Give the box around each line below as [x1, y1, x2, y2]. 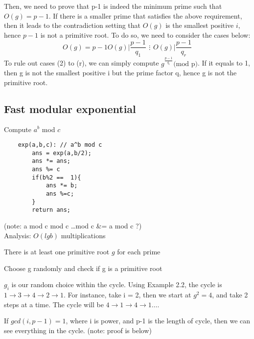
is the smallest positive [165, 20, 234, 30]
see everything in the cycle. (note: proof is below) [4, 325, 152, 335]
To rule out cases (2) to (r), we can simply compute [4, 58, 159, 68]
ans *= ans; [32, 158, 71, 165]
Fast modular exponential [4, 101, 136, 116]
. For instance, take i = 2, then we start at [63, 290, 191, 300]
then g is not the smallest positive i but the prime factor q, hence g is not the [4, 68, 237, 78]
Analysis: [4, 230, 31, 240]
